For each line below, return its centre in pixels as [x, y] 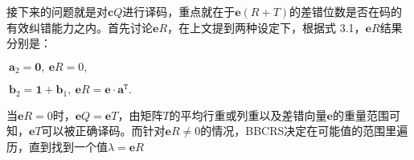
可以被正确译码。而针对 [103, 131]
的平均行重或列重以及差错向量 [248, 115]
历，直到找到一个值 [57, 146]
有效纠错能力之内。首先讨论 [80, 27]
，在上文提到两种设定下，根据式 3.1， [266, 27]
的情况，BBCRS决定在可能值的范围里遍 [304, 131]
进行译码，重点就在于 [179, 11]
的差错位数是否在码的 [346, 11]
